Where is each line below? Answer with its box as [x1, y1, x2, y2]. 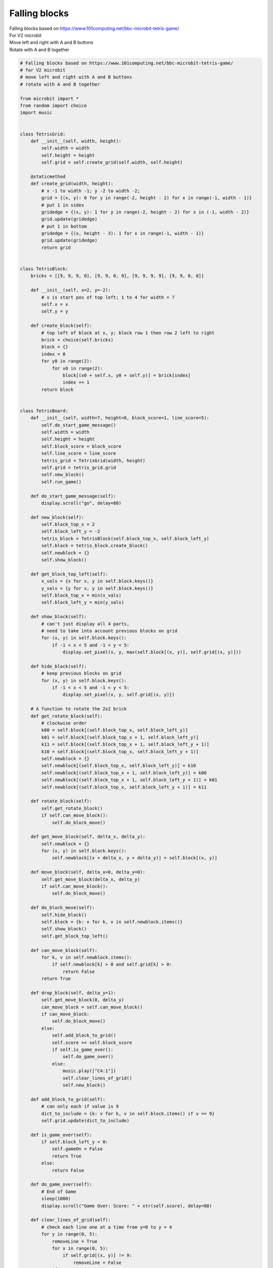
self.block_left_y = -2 [41, 529, 101, 535]
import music [20, 110, 53, 116]
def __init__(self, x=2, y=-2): [30, 287, 111, 293]
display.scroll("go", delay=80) [41, 500, 121, 506]
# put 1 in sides [41, 202, 84, 208]
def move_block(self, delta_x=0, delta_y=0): [30, 869, 146, 875]
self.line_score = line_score [41, 450, 116, 456]
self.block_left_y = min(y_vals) [41, 600, 124, 606]
